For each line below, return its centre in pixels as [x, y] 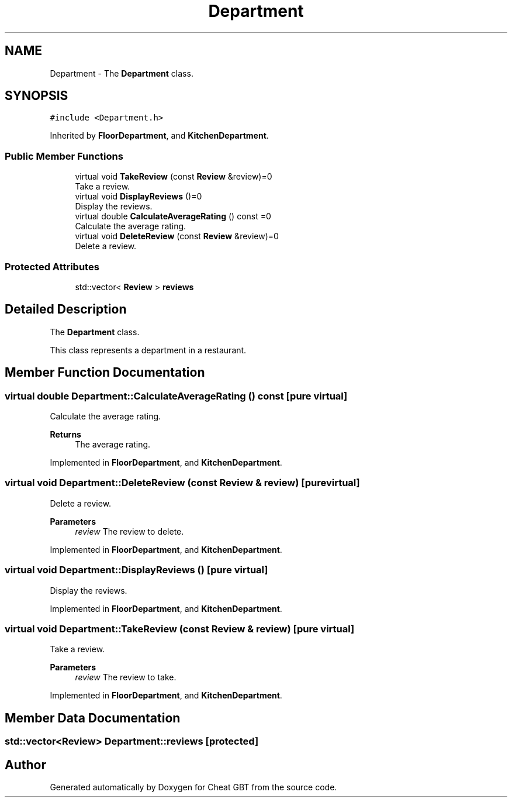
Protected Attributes [52, 266]
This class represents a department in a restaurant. [148, 350]
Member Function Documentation [105, 373]
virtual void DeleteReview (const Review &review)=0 [177, 236]
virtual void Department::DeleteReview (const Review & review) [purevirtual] [182, 483]
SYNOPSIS [37, 96]
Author [25, 765]
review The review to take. [126, 677]
